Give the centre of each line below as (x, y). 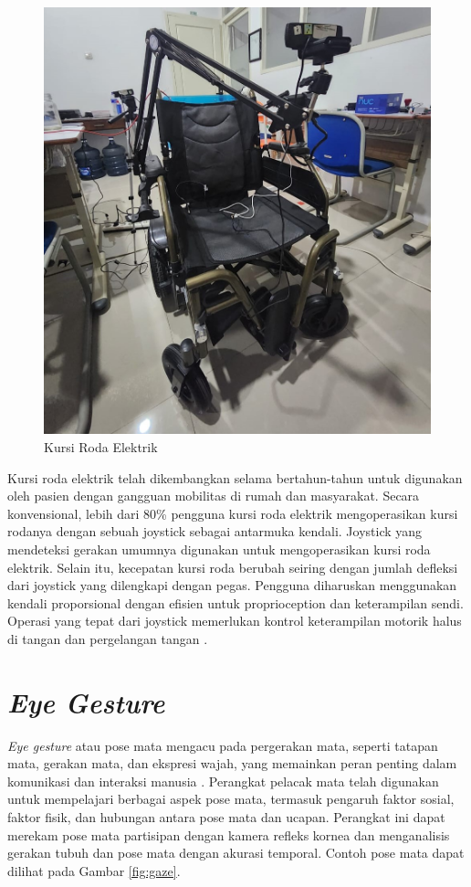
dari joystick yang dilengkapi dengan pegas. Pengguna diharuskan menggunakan (232, 585)
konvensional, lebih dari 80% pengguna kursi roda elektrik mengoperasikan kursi (233, 513)
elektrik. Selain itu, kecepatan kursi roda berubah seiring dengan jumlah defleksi (233, 567)
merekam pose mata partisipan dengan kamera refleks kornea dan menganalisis (229, 834)
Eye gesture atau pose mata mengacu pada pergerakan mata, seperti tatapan (223, 745)
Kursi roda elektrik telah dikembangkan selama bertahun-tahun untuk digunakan (235, 477)
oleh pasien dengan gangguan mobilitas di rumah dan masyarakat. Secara (214, 496)
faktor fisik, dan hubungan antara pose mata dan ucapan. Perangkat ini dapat (226, 816)
